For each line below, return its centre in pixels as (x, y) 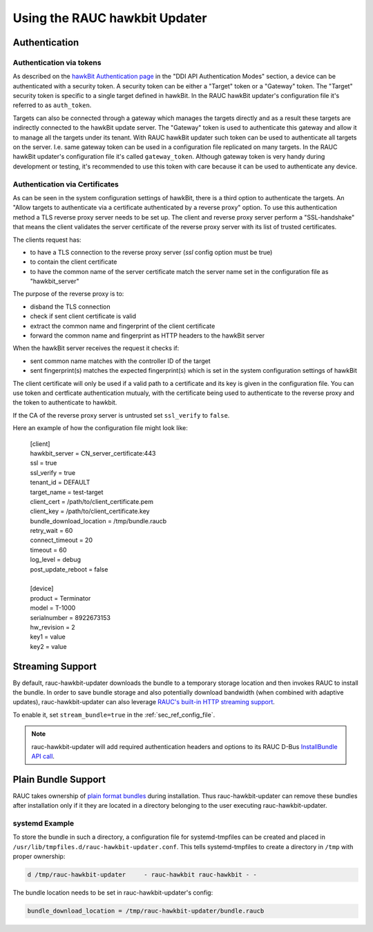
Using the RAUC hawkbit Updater (110, 18)
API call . (43, 757)
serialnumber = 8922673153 (70, 617)
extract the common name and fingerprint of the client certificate (123, 326)
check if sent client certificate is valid (83, 316)
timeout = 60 (48, 550)
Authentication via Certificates (66, 184)
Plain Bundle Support (59, 779)
